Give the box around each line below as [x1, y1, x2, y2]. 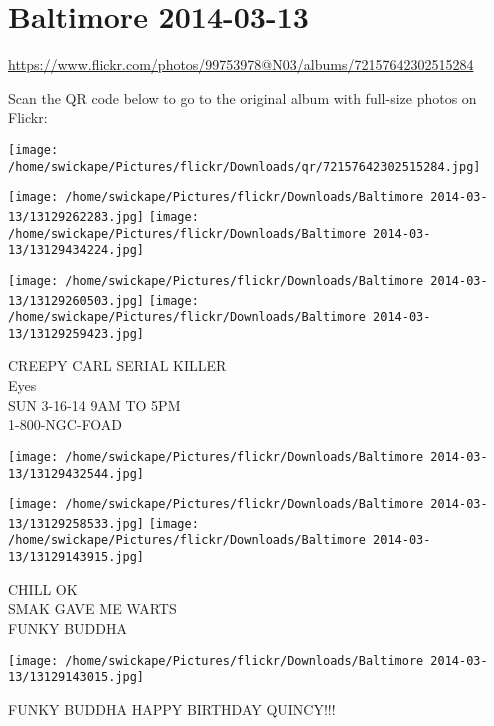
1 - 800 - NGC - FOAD [8, 414, 123, 435]
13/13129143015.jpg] [8, 670, 145, 685]
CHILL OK [8, 578, 78, 599]
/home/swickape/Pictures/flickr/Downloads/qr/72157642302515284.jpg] [8, 159, 481, 174]
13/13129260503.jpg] [8, 293, 145, 308]
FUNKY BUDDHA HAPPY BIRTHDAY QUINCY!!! [8, 698, 336, 719]
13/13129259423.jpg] [8, 326, 145, 341]
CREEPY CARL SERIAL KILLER [8, 355, 227, 376]
